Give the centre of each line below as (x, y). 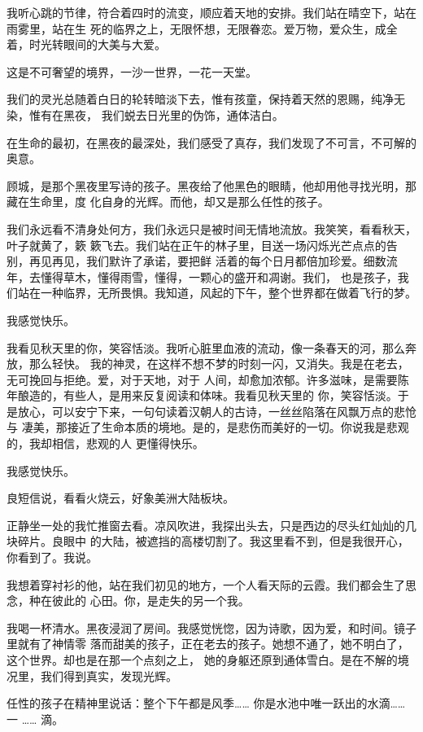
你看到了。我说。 (52, 557)
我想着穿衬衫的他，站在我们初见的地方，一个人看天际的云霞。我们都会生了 (206, 584)
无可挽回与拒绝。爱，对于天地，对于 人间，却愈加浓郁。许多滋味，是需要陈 (208, 379)
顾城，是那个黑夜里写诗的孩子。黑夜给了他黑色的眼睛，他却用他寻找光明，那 (211, 185)
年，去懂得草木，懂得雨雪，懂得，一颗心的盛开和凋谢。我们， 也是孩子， (202, 276)
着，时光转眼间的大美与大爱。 (86, 44)
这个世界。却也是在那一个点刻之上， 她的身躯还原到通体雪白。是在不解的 (202, 660)
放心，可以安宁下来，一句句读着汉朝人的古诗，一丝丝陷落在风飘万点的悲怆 (217, 411)
